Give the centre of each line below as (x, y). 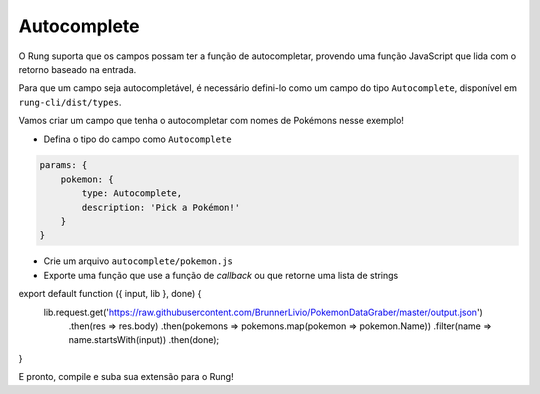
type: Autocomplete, (132, 193)
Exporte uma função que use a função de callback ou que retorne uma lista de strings (221, 275)
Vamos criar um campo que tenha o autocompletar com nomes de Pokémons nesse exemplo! (211, 121)
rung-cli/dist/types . (70, 102)
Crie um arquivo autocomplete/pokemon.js (138, 261)
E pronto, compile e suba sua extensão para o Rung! (126, 377)
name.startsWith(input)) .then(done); (144, 340)
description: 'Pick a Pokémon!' (160, 207)
